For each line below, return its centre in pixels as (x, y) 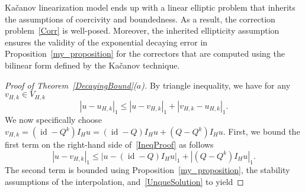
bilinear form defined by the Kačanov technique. (92, 65)
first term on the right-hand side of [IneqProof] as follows (109, 144)
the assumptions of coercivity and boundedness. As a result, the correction (140, 19)
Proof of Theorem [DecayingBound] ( (71, 85)
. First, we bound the (261, 131)
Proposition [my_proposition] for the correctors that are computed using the (145, 53)
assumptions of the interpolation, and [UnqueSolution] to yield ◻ (124, 181)
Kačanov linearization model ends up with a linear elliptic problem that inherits (150, 7)
